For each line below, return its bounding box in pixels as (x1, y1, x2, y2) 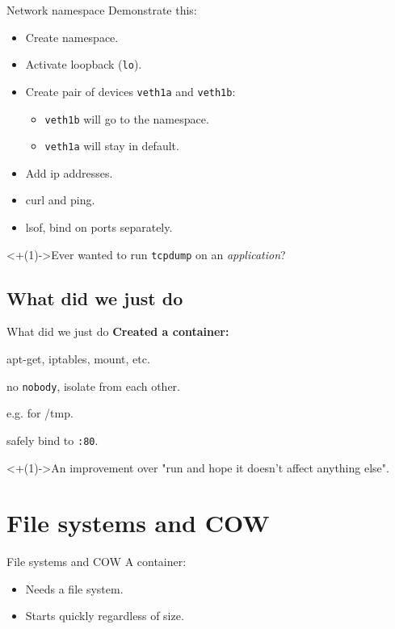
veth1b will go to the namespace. (44, 110, 209, 127)
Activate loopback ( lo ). (25, 56, 142, 73)
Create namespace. (25, 28, 119, 45)
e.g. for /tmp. (6, 405, 74, 421)
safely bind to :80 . (6, 431, 99, 448)
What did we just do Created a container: (6, 323, 229, 340)
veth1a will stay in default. (44, 137, 179, 154)
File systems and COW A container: (6, 553, 187, 570)
